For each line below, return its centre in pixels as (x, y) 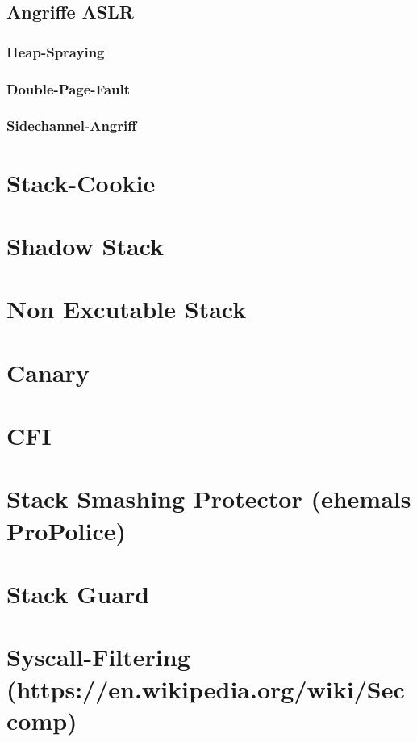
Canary (48, 372)
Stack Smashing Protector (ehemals (209, 499)
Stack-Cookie (81, 182)
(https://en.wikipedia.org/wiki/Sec (206, 688)
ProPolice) (67, 530)
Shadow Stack (85, 245)
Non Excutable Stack (127, 309)
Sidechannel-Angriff (72, 126)
